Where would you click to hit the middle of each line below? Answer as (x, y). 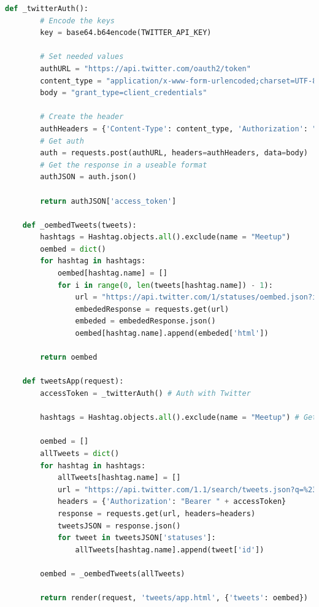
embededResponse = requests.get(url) (152, 309)
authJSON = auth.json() (88, 177)
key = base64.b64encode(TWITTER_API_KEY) (126, 33)
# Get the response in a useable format (124, 165)
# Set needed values (82, 57)
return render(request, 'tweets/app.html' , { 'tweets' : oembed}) (174, 598)
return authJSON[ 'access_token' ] (108, 201)
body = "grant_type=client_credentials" (124, 93)
